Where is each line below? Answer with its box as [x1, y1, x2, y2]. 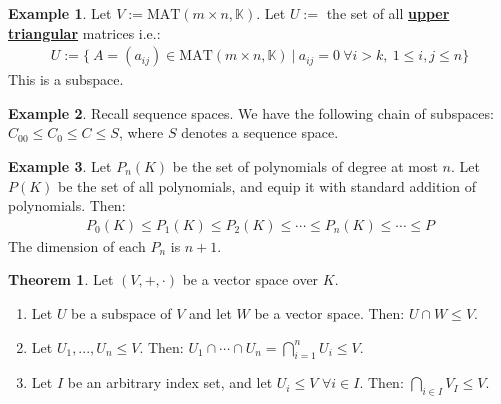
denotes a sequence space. [181, 122, 339, 143]
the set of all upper [326, 3, 450, 23]
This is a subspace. [8, 69, 124, 90]
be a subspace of [71, 303, 172, 323]
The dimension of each [8, 235, 146, 256]
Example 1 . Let [8, 3, 112, 23]
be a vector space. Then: [254, 303, 405, 323]
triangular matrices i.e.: [8, 22, 161, 43]
